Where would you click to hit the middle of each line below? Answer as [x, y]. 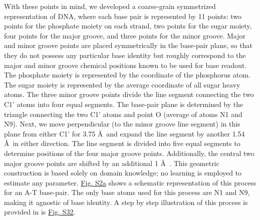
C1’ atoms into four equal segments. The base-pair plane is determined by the [124, 104]
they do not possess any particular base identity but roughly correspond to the [125, 55]
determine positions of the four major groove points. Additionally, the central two [129, 153]
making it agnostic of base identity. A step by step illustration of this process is [126, 202]
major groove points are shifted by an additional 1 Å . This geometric [112, 163]
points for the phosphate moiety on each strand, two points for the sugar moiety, [128, 26]
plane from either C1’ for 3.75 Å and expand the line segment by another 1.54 [124, 133]
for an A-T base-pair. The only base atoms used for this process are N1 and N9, [127, 192]
